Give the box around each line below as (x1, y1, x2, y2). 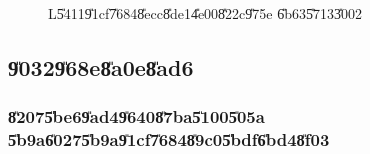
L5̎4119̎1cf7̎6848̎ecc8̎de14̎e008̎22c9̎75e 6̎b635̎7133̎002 (48, 3, 362, 23)
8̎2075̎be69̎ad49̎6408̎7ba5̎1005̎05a (8, 104, 265, 129)
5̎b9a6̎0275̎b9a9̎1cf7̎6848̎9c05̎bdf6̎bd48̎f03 (8, 127, 330, 152)
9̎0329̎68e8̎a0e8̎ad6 (8, 51, 194, 82)
